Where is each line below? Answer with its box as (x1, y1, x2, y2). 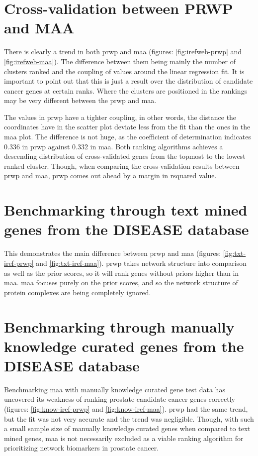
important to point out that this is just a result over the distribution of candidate (4, 76, 253, 86)
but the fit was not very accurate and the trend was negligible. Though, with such (4, 413, 254, 424)
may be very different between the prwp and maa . (4, 95, 157, 106)
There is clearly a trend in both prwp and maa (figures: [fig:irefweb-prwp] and (4, 46, 242, 57)
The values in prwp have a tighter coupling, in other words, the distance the (4, 112, 237, 122)
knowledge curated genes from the (4, 336, 244, 356)
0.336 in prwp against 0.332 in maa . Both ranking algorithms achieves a (4, 141, 223, 151)
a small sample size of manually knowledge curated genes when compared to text (4, 423, 251, 434)
